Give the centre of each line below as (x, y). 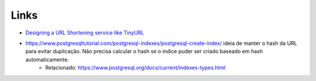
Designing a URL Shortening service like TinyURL (85, 33)
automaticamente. (47, 59)
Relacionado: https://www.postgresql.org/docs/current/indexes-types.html (135, 68)
